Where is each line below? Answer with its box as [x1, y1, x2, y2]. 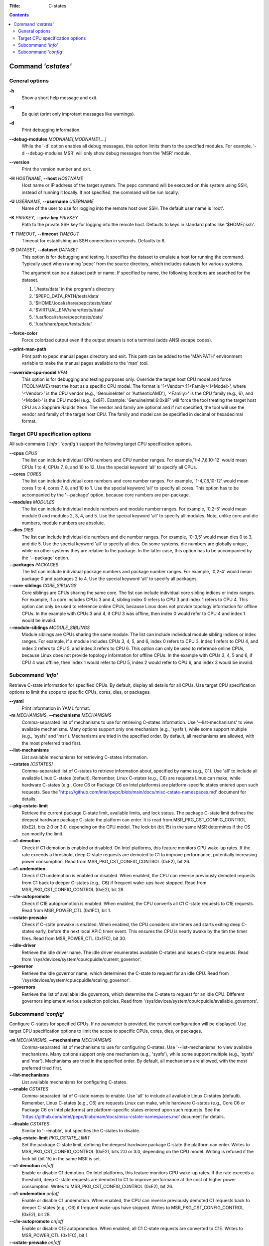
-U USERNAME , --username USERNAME [9, 198, 94, 204]
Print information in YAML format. [21, 705, 91, 711]
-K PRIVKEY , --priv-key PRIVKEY [9, 214, 78, 220]
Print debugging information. [21, 127, 81, 133]
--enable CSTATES [9, 1086, 49, 1091]
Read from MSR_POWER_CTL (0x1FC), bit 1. [21, 908, 112, 914]
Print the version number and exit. [21, 166, 92, 172]
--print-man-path [9, 346, 47, 352]
